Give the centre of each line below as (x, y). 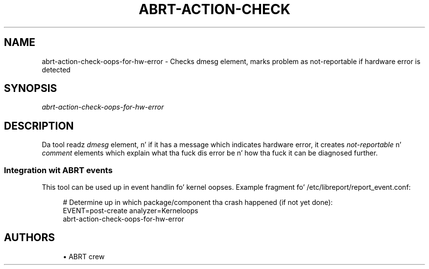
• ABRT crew (84, 256)
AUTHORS (30, 238)
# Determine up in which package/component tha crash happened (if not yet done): (198, 202)
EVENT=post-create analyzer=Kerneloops (131, 211)
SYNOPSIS (31, 89)
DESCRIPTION (39, 126)
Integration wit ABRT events (58, 170)
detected (56, 69)
